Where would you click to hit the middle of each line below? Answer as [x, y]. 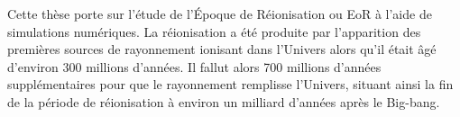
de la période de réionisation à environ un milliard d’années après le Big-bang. [224, 101]
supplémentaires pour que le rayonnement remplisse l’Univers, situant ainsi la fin [230, 84]
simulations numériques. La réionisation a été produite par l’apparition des [214, 31]
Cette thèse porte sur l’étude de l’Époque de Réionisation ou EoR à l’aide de [220, 13]
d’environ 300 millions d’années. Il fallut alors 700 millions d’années [194, 66]
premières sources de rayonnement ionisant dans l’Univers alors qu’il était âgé [222, 49]
